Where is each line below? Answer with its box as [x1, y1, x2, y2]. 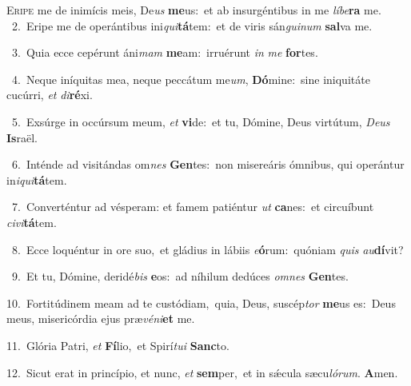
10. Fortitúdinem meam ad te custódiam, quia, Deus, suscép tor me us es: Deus [6, 294, 396, 311]
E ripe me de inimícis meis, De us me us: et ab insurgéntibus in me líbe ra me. [6, 2, 381, 18]
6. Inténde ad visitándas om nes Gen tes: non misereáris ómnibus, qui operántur [11, 156, 405, 173]
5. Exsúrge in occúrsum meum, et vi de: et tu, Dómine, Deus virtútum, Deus [11, 113, 390, 129]
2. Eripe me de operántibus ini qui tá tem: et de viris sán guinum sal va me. [11, 17, 373, 34]
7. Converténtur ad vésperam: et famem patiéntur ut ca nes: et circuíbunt [11, 198, 374, 215]
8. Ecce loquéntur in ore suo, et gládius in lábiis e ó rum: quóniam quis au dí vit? [11, 241, 404, 257]
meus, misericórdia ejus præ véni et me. [6, 310, 195, 327]
